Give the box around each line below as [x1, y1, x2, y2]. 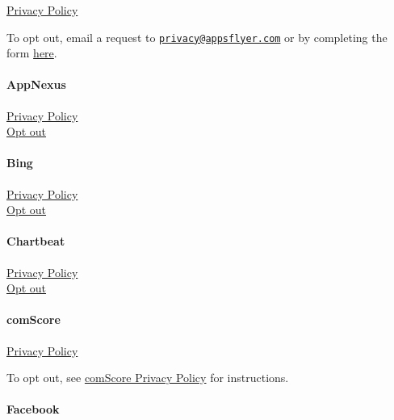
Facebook [6, 401, 60, 418]
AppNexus [6, 76, 66, 93]
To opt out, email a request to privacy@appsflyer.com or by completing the [6, 28, 388, 45]
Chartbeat [6, 233, 65, 250]
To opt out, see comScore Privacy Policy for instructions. [6, 369, 289, 386]
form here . [6, 44, 57, 61]
